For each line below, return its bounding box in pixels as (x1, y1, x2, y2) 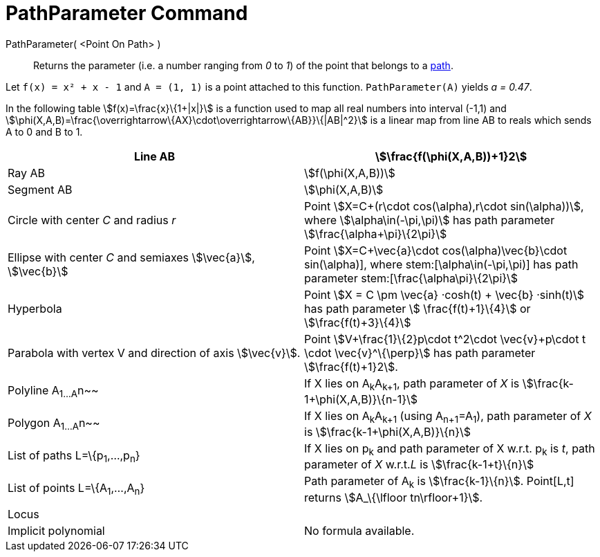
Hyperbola (8, 301, 62, 316)
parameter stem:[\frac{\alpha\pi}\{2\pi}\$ (304, 271, 518, 285)
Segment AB (8, 182, 73, 197)
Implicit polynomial (8, 523, 105, 538)
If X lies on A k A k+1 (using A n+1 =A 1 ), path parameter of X (304, 408, 592, 426)
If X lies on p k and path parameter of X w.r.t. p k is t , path (304, 441, 595, 458)
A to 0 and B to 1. (6, 125, 83, 138)
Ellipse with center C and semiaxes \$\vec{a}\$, (8, 250, 255, 264)
